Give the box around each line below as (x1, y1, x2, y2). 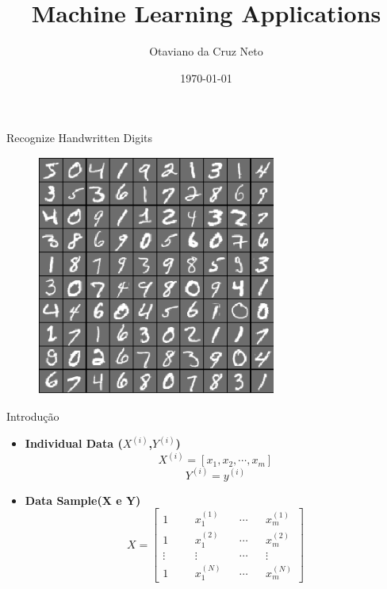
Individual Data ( (25, 435, 123, 452)
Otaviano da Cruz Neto (149, 43, 263, 60)
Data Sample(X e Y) (25, 491, 141, 508)
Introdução (6, 408, 59, 425)
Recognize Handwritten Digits (6, 129, 153, 146)
